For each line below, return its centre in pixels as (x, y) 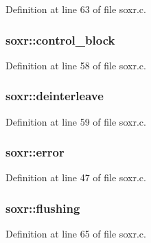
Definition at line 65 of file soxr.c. (76, 234)
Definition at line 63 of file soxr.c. (76, 9)
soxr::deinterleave (55, 96)
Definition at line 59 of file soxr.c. (76, 121)
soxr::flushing (43, 208)
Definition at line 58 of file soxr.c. (76, 65)
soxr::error (35, 152)
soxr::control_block (60, 39)
